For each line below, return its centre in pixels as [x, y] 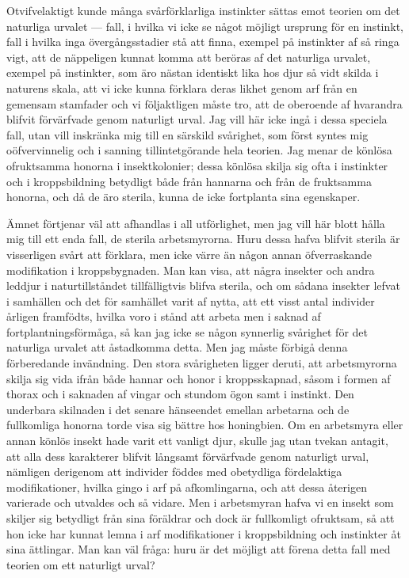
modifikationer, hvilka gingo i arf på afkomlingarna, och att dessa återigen [187, 487]
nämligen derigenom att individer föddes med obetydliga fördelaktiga [174, 472]
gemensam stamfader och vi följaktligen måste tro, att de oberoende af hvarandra [204, 103]
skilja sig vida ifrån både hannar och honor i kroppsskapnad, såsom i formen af [199, 378]
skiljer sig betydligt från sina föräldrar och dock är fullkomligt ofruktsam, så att [201, 518]
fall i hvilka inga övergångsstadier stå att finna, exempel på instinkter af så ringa [203, 42]
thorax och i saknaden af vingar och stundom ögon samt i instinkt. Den [180, 394]
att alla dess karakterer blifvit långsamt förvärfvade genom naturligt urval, [188, 456]
